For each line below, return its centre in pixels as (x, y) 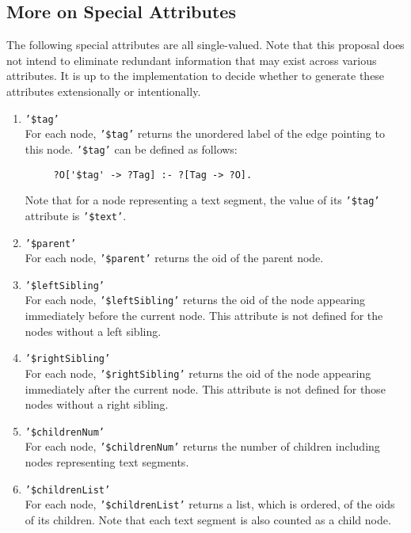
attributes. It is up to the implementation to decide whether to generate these (196, 76)
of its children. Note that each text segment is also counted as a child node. (208, 520)
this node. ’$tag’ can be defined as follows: (131, 148)
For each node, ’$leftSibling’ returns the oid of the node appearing (195, 300)
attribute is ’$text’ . (76, 215)
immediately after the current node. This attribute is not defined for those (205, 388)
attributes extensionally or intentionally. (104, 91)
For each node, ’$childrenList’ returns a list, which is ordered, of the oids (210, 504)
